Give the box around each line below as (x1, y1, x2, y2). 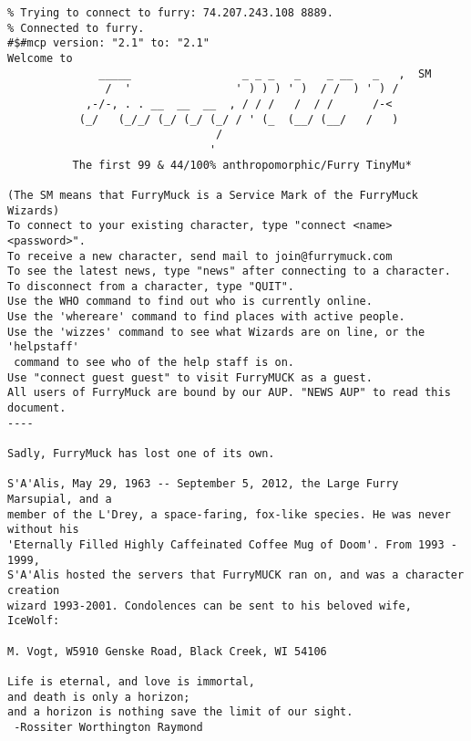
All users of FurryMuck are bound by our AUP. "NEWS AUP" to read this (7, 386, 451, 400)
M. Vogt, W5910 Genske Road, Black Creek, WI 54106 (7, 644, 327, 658)
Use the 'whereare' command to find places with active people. (7, 310, 405, 324)
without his (7, 523, 79, 537)
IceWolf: (7, 614, 60, 628)
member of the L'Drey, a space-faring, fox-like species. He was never (7, 507, 451, 521)
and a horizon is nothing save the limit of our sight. (7, 705, 353, 719)
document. (7, 402, 67, 415)
